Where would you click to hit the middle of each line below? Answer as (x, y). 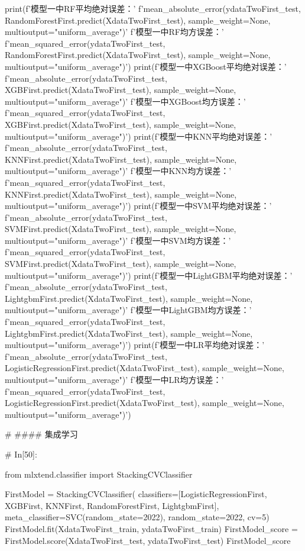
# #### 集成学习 (41, 434)
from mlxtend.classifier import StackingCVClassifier (99, 474)
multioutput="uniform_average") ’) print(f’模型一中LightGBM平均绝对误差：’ (149, 275)
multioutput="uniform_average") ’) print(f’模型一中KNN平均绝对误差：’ (139, 136)
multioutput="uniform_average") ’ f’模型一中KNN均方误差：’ (118, 171)
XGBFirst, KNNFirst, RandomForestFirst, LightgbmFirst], (112, 505)
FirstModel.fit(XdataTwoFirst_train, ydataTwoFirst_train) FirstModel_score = (151, 528)
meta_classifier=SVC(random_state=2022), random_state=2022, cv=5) (137, 517)
